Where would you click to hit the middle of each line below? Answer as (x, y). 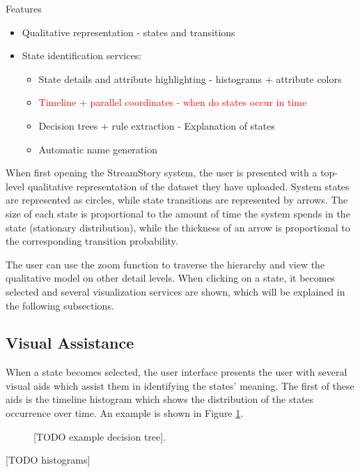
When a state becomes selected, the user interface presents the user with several (177, 372)
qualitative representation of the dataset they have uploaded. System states (188, 186)
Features (24, 8)
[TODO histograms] (48, 460)
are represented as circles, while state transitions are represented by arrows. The (177, 200)
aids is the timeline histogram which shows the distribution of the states (160, 399)
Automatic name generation (98, 149)
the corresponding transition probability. (92, 241)
